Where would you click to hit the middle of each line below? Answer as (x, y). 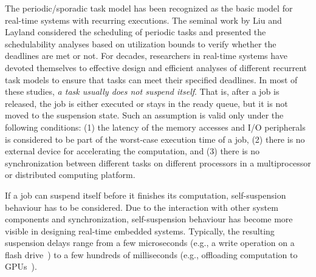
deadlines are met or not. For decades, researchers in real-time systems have (146, 56)
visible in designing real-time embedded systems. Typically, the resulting (140, 231)
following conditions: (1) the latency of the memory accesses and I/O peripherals (155, 127)
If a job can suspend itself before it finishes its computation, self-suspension (146, 195)
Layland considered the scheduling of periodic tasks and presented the (136, 32)
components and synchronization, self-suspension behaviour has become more (149, 219)
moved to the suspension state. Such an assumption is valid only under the (144, 115)
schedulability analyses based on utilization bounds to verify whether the (141, 43)
